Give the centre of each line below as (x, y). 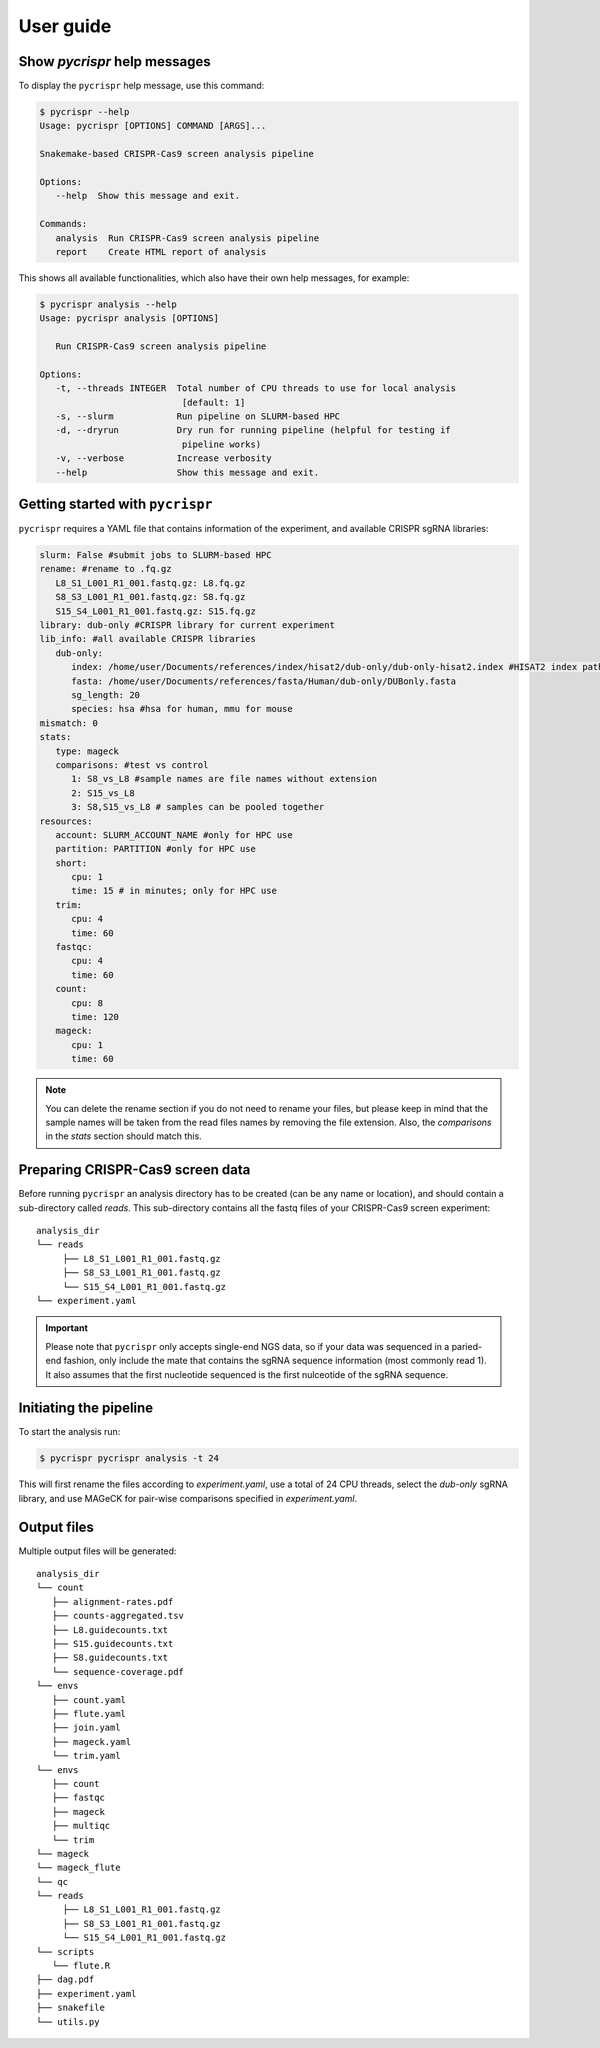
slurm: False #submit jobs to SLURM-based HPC (155, 555)
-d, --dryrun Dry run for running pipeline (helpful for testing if (253, 430)
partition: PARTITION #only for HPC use (156, 849)
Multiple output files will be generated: (97, 1551)
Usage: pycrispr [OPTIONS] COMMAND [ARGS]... (153, 126)
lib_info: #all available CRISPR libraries (148, 639)
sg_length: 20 (105, 695)
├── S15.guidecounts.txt (112, 1644)
